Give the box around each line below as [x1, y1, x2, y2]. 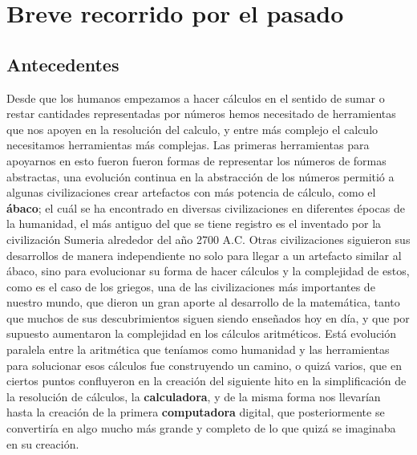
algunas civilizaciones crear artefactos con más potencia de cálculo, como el [6, 184, 376, 201]
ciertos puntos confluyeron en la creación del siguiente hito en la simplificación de [6, 372, 407, 389]
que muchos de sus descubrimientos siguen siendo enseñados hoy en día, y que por [6, 309, 410, 326]
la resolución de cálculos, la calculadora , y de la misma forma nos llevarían [6, 388, 381, 404]
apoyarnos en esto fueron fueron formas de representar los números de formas [6, 152, 387, 169]
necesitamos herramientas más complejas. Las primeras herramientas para [6, 136, 370, 153]
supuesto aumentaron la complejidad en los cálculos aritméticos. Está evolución [6, 325, 397, 342]
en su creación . [6, 435, 79, 452]
